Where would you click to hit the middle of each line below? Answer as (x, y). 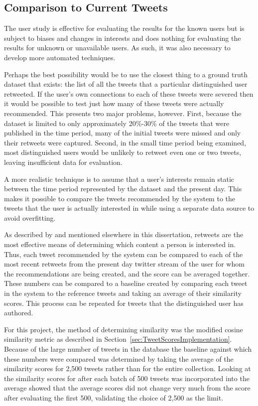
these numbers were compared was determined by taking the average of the (119, 358)
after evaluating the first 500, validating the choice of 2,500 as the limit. (114, 397)
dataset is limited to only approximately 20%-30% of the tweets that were (117, 123)
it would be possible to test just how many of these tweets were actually (114, 103)
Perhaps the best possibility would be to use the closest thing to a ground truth (126, 74)
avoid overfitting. (30, 217)
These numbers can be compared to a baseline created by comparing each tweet (126, 283)
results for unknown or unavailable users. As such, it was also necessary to (117, 48)
